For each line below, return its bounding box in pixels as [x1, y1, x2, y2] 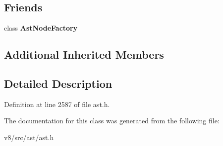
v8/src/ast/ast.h [4, 132, 54, 142]
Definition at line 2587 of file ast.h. [4, 99, 110, 109]
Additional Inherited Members [4, 47, 164, 62]
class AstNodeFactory [4, 23, 78, 33]
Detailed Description [4, 75, 112, 91]
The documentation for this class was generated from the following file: [4, 115, 220, 126]
